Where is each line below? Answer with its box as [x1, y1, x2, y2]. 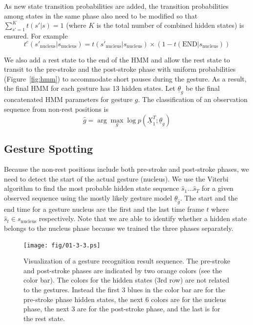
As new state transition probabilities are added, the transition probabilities [4, 1, 229, 11]
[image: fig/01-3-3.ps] [23, 242, 101, 249]
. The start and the [180, 192, 238, 203]
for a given [201, 183, 233, 193]
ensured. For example [4, 30, 68, 41]
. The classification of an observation [138, 94, 248, 104]
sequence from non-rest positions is [4, 103, 108, 114]
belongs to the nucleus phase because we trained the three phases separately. [4, 223, 233, 233]
